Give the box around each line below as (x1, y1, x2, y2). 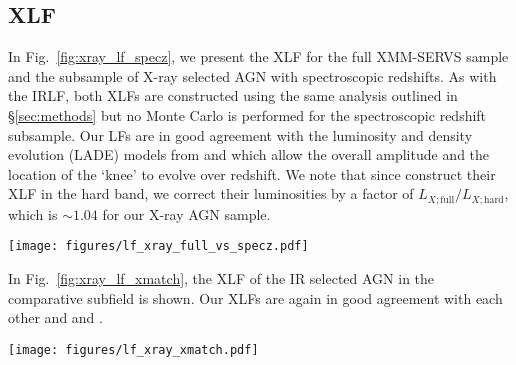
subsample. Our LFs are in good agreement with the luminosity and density (8, 124, 473, 145)
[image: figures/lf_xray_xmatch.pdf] (8, 342, 259, 357)
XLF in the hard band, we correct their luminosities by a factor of (8, 183, 414, 204)
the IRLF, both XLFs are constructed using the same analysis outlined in (8, 85, 458, 106)
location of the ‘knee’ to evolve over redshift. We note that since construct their (8, 163, 496, 184)
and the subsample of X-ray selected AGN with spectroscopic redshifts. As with (8, 65, 497, 86)
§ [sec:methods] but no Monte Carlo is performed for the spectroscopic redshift (8, 104, 487, 125)
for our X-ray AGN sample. (102, 203, 271, 224)
